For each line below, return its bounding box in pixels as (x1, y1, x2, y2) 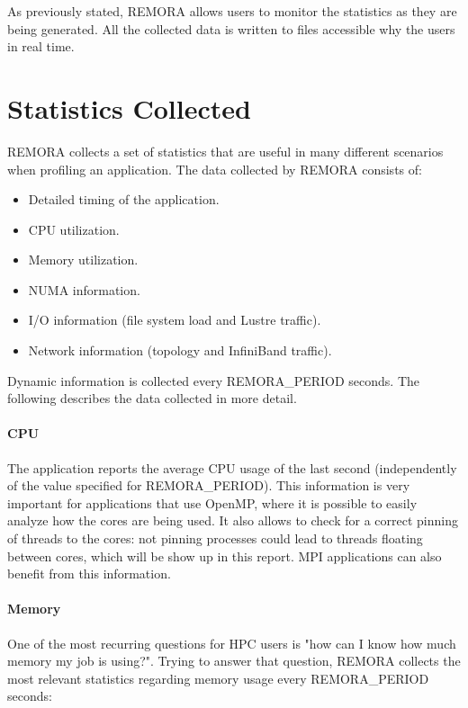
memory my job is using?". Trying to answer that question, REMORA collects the (7, 651, 461, 670)
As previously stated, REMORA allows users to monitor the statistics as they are (7, 2, 457, 20)
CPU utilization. (28, 220, 120, 238)
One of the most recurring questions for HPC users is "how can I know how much (7, 633, 456, 652)
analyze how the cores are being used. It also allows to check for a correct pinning (7, 511, 458, 530)
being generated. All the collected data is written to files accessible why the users (7, 19, 455, 38)
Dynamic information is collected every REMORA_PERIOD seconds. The (7, 371, 420, 390)
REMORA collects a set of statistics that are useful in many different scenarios (7, 141, 444, 160)
